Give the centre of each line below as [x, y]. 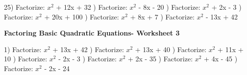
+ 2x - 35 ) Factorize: [161, 59]
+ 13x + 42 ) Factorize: [88, 49]
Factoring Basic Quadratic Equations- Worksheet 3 [92, 33]
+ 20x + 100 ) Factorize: [82, 16]
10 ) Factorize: [26, 59]
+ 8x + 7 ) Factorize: [162, 16]
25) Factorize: [25, 7]
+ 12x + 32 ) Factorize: [92, 7]
